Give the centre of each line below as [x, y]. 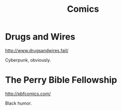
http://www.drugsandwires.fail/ [37, 50]
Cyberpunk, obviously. [28, 60]
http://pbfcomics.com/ [28, 93]
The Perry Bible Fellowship [61, 80]
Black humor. [19, 103]
